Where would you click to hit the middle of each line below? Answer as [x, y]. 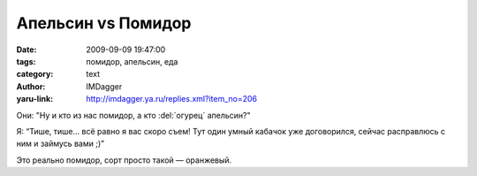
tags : [26, 61]
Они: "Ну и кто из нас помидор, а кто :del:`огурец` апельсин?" [133, 115]
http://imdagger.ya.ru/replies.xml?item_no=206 [172, 99]
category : [35, 74]
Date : [26, 50]
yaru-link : [34, 99]
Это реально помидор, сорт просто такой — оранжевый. [124, 160]
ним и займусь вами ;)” [61, 144]
